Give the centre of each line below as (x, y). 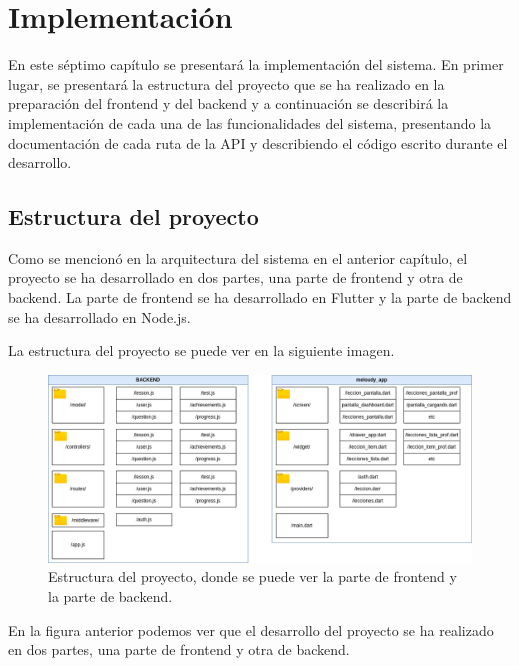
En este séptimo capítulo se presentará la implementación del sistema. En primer (256, 64)
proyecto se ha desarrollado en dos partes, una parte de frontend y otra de (235, 277)
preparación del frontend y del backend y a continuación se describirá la (228, 103)
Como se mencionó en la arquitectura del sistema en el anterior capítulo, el (238, 257)
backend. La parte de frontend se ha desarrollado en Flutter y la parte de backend (260, 297)
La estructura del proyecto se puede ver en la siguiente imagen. (201, 350)
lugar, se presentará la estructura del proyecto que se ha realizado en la (226, 83)
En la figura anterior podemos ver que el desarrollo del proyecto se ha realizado (251, 629)
